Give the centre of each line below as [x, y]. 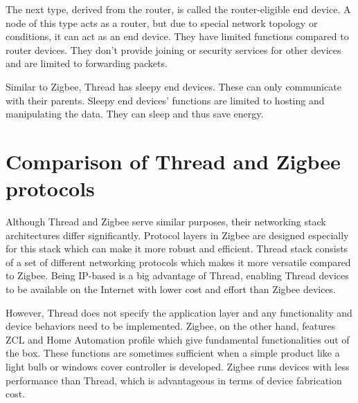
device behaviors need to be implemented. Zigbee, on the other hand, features [171, 326]
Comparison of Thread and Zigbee [173, 161]
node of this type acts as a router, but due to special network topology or [162, 22]
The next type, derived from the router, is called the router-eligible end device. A [178, 9]
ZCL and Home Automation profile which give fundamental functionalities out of [178, 339]
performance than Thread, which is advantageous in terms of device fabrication [174, 380]
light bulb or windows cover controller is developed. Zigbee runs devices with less [178, 366]
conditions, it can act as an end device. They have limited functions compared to [177, 36]
